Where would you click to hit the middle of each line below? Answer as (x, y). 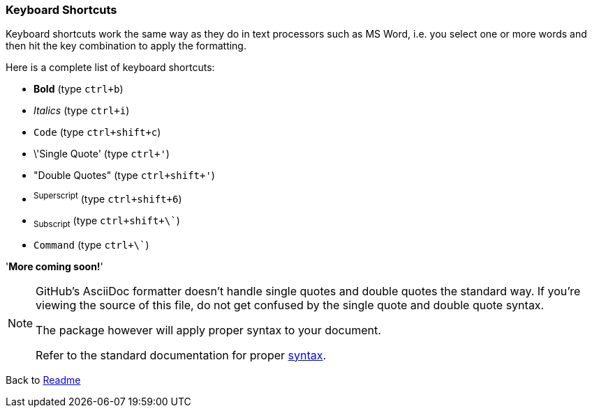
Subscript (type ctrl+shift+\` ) (107, 222)
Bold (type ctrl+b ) (79, 89)
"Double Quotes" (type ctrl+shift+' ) (124, 176)
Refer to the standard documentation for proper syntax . (181, 355)
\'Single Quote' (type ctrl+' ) (102, 154)
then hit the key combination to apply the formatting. (126, 46)
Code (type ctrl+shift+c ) (97, 132)
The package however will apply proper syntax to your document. (208, 330)
